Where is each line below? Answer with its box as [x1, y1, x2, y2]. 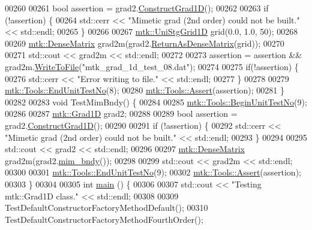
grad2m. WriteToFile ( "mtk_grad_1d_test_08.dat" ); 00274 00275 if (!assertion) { [5, 60, 299, 72]
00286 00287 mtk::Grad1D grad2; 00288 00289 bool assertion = [5, 107, 238, 120]
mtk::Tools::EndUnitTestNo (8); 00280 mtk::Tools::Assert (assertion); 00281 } [5, 84, 284, 96]
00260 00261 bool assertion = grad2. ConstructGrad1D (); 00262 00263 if [5, 2, 269, 14]
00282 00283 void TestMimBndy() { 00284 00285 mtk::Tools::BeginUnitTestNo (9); [5, 95, 307, 108]
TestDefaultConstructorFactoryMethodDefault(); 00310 [5, 201, 208, 214]
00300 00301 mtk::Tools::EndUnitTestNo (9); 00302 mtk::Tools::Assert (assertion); [5, 166, 301, 178]
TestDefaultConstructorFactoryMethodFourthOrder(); [5, 213, 203, 225]
